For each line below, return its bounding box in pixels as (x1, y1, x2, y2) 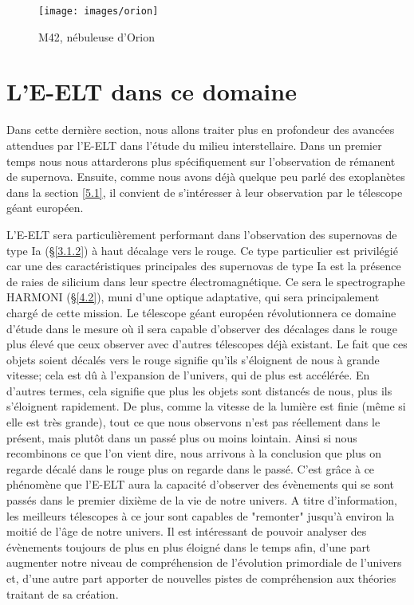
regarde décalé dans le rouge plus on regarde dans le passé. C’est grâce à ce (6, 460, 375, 477)
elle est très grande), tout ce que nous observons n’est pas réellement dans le (6, 414, 380, 430)
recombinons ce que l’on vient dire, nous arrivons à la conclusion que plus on (6, 445, 381, 462)
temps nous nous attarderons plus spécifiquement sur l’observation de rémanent (6, 152, 396, 169)
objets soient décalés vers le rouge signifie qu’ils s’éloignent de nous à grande (6, 351, 380, 367)
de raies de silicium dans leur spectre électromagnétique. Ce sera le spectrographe (6, 273, 405, 289)
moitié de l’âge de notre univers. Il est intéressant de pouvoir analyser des (6, 523, 367, 540)
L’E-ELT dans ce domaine (6, 75, 297, 108)
